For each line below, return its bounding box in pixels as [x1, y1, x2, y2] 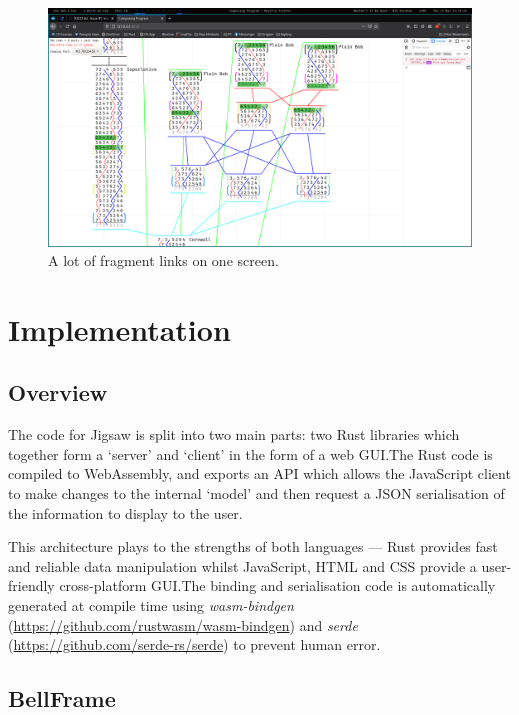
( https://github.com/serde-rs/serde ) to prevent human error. [8, 634, 381, 655]
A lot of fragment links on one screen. [48, 250, 279, 271]
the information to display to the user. [8, 502, 243, 523]
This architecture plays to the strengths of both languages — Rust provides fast [8, 536, 498, 557]
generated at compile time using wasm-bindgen [8, 595, 294, 616]
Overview [8, 377, 108, 408]
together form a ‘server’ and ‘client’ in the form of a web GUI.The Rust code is [8, 443, 493, 464]
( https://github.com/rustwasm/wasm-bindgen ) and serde [8, 614, 358, 635]
